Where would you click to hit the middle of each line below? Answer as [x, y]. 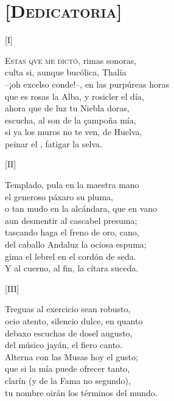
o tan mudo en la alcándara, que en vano [81, 208]
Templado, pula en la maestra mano [72, 185]
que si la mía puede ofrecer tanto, [68, 368]
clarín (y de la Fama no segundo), [68, 380]
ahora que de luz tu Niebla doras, [67, 108]
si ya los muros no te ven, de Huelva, [74, 132]
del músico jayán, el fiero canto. [64, 345]
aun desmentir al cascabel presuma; [71, 220]
